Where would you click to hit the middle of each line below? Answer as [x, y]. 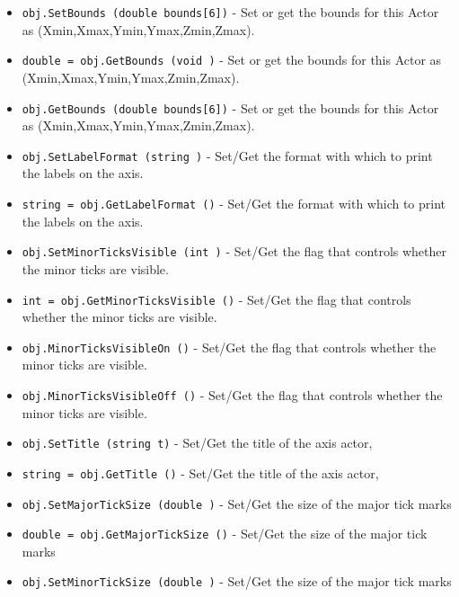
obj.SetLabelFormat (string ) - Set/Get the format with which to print [227, 155]
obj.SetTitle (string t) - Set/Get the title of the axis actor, [197, 443]
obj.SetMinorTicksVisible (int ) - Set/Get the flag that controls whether [234, 251]
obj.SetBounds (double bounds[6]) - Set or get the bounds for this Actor [230, 12]
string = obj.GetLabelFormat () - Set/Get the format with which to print [234, 203]
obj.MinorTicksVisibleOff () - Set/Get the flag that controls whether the [232, 395]
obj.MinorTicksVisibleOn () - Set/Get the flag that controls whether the [229, 347]
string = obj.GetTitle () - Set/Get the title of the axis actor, [200, 472]
